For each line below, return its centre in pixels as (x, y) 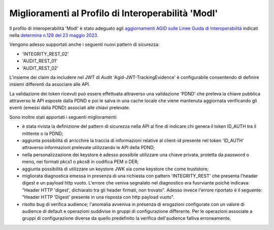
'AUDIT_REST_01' (40, 61)
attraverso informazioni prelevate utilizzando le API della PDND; (89, 148)
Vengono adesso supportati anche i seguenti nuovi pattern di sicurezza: (84, 44)
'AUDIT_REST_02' (40, 68)
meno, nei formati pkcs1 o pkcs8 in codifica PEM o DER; (80, 162)
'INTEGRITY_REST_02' (45, 54)
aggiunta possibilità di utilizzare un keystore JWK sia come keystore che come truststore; (115, 169)
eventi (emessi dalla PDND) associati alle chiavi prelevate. (70, 108)
